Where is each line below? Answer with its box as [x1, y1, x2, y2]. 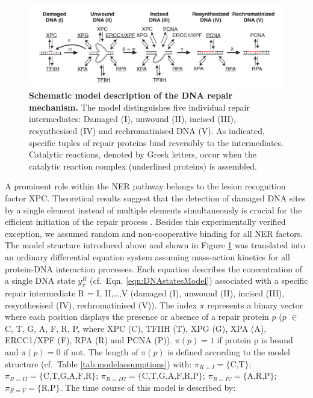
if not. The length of [63, 345, 138, 358]
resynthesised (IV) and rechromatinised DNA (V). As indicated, [29, 124, 265, 137]
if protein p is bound [217, 334, 293, 346]
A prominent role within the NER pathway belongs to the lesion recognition [5, 180, 286, 192]
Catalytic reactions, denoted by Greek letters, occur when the [29, 148, 256, 161]
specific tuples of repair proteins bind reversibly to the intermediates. [29, 136, 284, 148]
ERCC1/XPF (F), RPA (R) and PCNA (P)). [5, 334, 173, 346]
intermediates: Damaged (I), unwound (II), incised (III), [29, 112, 236, 125]
